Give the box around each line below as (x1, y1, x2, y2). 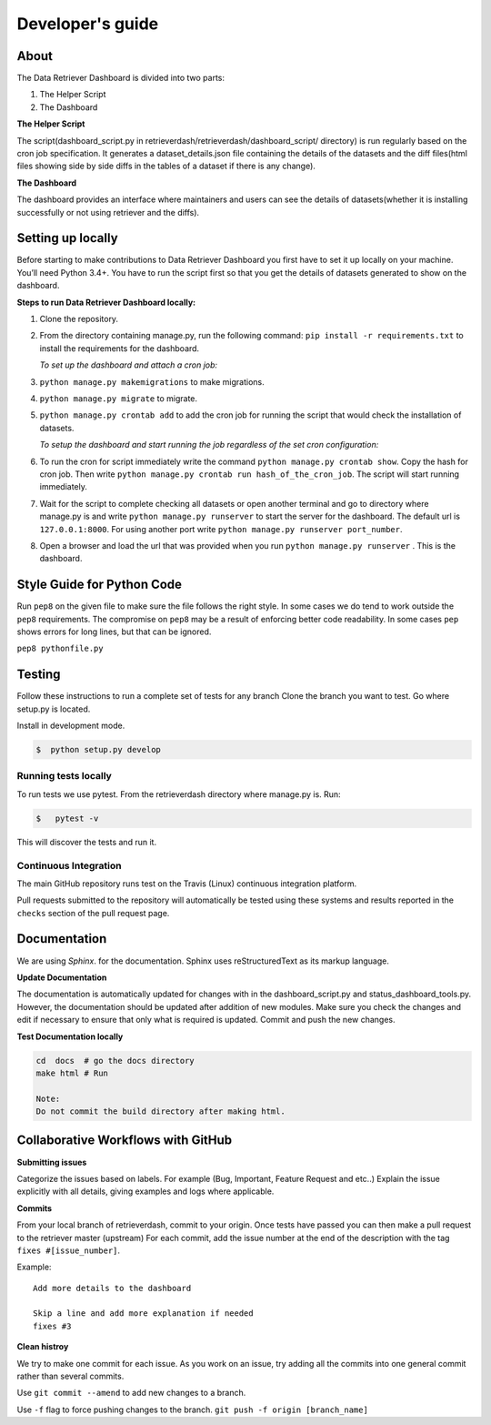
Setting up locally (16, 230, 118, 246)
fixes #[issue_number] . (16, 1245, 121, 1256)
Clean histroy (16, 1341, 69, 1352)
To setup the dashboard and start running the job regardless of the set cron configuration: (39, 440, 379, 450)
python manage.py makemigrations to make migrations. (39, 376, 266, 387)
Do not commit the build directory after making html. (35, 1107, 286, 1117)
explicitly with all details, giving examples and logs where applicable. (16, 1186, 275, 1197)
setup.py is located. (16, 703, 91, 714)
